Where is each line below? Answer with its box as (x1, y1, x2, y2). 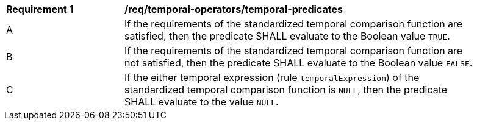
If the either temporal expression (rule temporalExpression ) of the (124, 71, 420, 84)
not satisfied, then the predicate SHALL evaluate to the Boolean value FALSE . (124, 57, 473, 69)
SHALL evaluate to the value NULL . (124, 96, 279, 108)
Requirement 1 (6, 3, 74, 15)
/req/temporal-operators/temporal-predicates (124, 3, 343, 15)
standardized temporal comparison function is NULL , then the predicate (124, 84, 448, 96)
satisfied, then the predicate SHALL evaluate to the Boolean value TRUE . (124, 30, 450, 42)
